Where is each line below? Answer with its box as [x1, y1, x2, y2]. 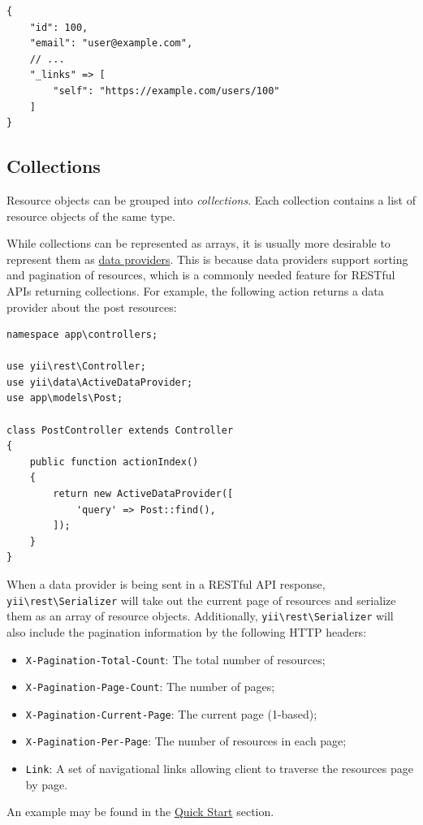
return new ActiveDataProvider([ [53, 488, 234, 500]
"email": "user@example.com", [29, 37, 193, 50]
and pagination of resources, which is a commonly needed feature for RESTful [6, 266, 395, 283]
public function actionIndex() [29, 456, 199, 468]
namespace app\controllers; [6, 329, 158, 341]
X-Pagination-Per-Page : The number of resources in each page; [25, 732, 347, 749]
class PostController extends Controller [6, 424, 234, 436]
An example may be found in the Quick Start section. [6, 803, 274, 820]
